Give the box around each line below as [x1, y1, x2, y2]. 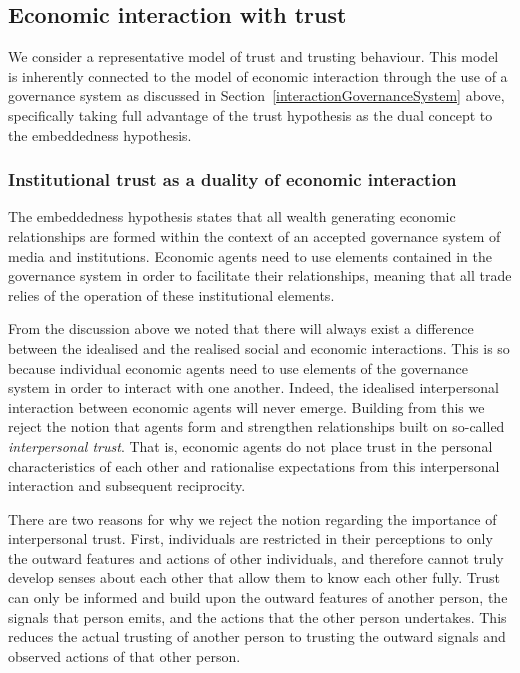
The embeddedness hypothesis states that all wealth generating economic [8, 206, 456, 227]
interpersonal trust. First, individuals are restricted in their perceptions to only [8, 528, 493, 549]
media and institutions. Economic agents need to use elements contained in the [8, 245, 492, 266]
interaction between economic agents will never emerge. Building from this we [8, 396, 485, 417]
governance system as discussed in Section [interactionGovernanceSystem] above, [8, 85, 505, 106]
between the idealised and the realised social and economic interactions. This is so [8, 337, 510, 358]
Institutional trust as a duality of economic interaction [8, 167, 457, 192]
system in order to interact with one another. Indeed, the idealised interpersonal [8, 377, 499, 398]
